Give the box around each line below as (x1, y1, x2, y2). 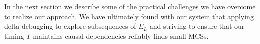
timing (4, 30, 24, 41)
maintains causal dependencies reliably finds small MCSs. (33, 30, 209, 41)
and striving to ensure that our (149, 21, 245, 31)
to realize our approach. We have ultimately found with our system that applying (4, 11, 254, 21)
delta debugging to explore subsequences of (4, 21, 136, 31)
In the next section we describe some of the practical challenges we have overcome (4, 1, 256, 11)
